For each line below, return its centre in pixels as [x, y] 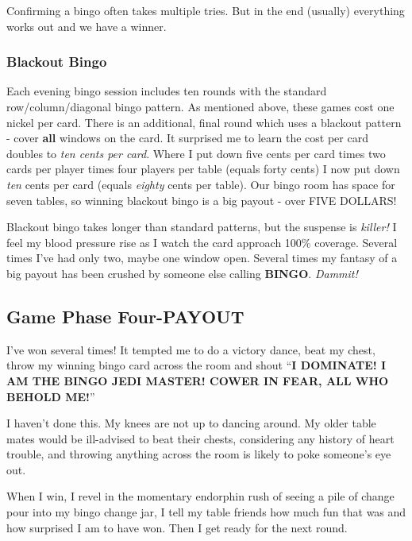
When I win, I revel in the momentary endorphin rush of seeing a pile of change [200, 496]
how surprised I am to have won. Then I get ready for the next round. [177, 527]
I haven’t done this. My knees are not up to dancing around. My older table [191, 423]
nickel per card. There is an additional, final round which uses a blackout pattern [204, 122]
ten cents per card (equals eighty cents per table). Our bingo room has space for [201, 184]
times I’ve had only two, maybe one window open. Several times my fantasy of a [202, 258]
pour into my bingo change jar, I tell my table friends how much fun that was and [206, 512]
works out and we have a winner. [87, 26]
